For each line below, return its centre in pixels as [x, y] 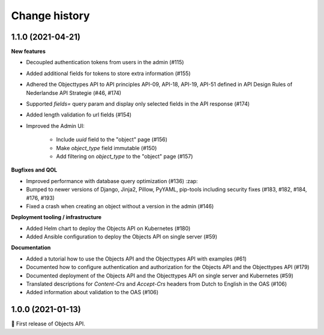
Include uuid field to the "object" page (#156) [112, 140]
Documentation [31, 248]
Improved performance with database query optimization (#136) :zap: [112, 181]
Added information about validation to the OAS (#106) [92, 292]
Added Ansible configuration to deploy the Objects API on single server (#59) [122, 237]
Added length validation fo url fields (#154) [79, 115]
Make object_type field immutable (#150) [106, 148]
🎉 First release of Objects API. [48, 324]
